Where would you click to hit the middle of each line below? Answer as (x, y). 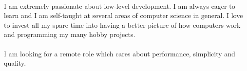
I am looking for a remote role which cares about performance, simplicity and (120, 53)
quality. (15, 63)
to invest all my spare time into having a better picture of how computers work (122, 25)
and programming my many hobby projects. (70, 34)
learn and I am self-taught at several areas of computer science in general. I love (123, 15)
